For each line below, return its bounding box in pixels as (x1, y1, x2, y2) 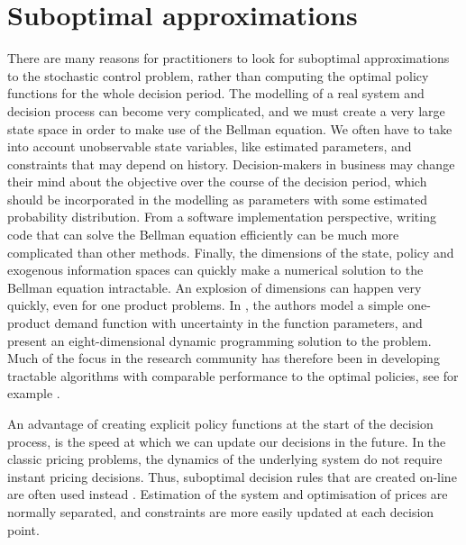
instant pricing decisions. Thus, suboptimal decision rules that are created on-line (7, 467, 457, 486)
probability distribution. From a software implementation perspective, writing (7, 207, 436, 226)
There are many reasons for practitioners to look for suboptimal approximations (7, 49, 450, 68)
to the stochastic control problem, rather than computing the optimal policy (7, 66, 429, 85)
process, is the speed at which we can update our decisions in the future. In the (7, 431, 446, 450)
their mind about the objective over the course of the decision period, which (7, 172, 427, 191)
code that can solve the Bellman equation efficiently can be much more (7, 225, 399, 244)
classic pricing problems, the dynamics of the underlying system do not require (7, 450, 443, 468)
